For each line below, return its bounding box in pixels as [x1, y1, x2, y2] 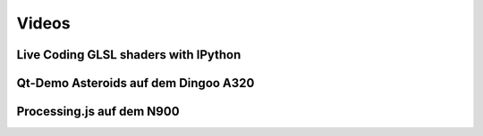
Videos [16, 13, 71, 33]
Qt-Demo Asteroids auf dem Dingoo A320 [16, 76, 255, 91]
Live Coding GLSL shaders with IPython [16, 47, 241, 62]
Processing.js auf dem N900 [16, 104, 180, 119]
